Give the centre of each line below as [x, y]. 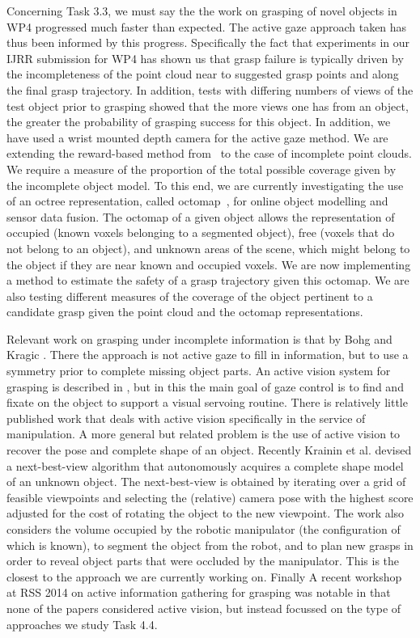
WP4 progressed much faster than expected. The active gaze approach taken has [207, 26]
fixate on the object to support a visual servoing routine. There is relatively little [207, 402]
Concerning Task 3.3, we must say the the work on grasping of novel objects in [202, 11]
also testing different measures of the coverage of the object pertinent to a [190, 296]
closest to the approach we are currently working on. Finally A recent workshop [204, 576]
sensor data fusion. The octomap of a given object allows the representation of [201, 216]
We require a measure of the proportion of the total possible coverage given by [202, 169]
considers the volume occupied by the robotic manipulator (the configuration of [204, 529]
